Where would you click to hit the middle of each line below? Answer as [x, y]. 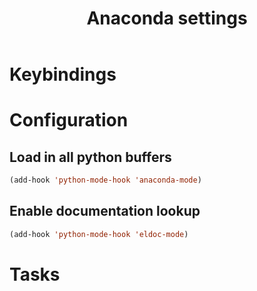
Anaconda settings [167, 18]
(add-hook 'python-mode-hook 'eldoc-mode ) [99, 234]
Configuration [69, 120]
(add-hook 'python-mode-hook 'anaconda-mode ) [105, 180]
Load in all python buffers [90, 157]
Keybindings [63, 74]
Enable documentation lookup [105, 211]
